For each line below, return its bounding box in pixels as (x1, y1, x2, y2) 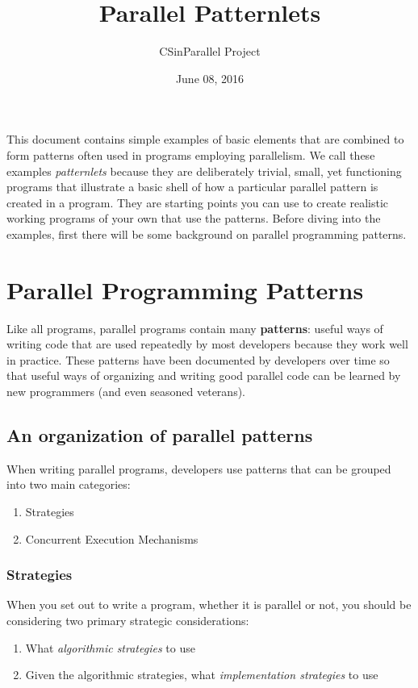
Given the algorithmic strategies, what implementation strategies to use (25, 666, 378, 683)
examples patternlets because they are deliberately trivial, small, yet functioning (6, 162, 402, 179)
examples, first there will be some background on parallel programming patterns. (6, 225, 407, 242)
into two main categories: (6, 476, 131, 493)
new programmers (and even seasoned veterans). (6, 382, 245, 399)
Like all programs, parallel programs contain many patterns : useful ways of (6, 319, 383, 336)
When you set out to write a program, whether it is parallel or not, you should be (6, 596, 412, 613)
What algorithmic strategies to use (25, 639, 195, 656)
